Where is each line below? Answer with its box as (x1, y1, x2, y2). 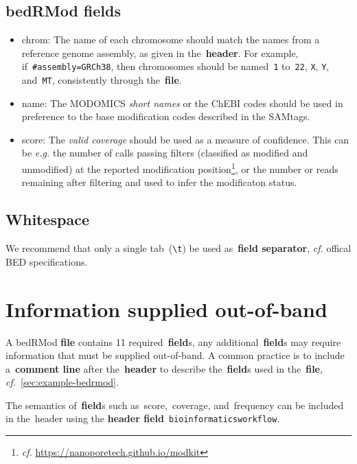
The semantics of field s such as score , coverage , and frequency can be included (5, 397, 344, 412)
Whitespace (5, 209, 90, 230)
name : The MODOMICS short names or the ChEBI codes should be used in (21, 95, 343, 110)
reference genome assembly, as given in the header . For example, (21, 45, 299, 60)
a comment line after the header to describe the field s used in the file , (5, 361, 323, 375)
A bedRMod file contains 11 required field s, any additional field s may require (5, 334, 341, 349)
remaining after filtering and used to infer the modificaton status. (21, 175, 297, 189)
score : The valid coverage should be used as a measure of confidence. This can (21, 132, 349, 146)
